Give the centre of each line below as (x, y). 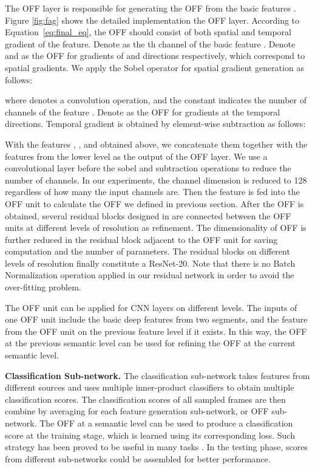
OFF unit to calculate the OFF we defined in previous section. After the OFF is (154, 203)
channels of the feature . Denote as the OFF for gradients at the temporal (143, 111)
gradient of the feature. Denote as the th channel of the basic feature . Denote (150, 43)
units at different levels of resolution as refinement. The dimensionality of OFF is (156, 228)
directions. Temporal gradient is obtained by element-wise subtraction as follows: (155, 124)
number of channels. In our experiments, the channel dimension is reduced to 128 (156, 180)
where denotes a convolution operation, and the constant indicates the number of (156, 100)
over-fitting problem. (43, 287)
